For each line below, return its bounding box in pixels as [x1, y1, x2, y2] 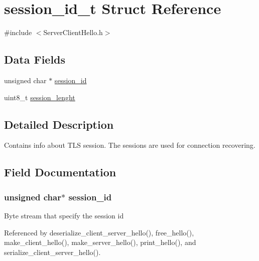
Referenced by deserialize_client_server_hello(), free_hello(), [4, 227, 194, 237]
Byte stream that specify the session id [4, 210, 124, 220]
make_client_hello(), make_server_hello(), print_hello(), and [4, 237, 196, 247]
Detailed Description [4, 116, 114, 132]
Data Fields [4, 52, 66, 67]
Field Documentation [4, 164, 116, 180]
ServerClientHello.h [43, 27, 103, 38]
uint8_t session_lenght [4, 92, 75, 102]
